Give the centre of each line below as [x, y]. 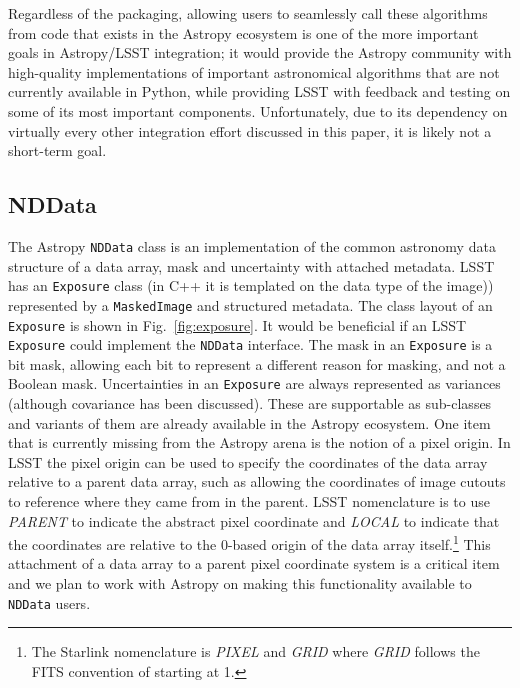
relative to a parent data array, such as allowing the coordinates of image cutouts [257, 481]
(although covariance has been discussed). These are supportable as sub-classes [250, 403]
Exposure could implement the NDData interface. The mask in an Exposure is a [250, 344]
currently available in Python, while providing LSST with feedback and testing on [259, 91]
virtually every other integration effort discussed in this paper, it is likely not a [250, 130]
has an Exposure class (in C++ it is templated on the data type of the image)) [251, 285]
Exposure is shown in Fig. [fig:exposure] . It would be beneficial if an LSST [237, 324]
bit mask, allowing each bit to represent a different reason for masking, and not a [257, 363]
